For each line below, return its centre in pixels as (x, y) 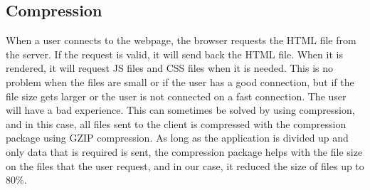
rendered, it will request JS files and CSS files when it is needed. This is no (170, 68)
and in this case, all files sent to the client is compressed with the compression (176, 123)
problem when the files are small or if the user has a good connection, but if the (180, 81)
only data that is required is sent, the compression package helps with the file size (184, 151)
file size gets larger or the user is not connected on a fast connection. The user (176, 96)
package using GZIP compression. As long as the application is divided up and (177, 138)
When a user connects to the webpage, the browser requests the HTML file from (181, 40)
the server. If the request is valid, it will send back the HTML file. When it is (174, 54)
